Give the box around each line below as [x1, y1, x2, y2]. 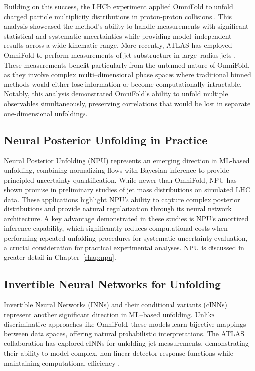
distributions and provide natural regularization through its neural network [4, 204, 232, 214]
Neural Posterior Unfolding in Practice [4, 132, 208, 147]
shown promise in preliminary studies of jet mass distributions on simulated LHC [4, 184, 251, 195]
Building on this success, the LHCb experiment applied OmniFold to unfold [4, 1, 233, 11]
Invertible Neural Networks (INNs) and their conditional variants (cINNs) [4, 299, 228, 310]
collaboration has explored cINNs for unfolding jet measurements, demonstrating [4, 338, 249, 348]
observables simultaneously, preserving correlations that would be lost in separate [4, 98, 251, 108]
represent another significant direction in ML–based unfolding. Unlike [4, 309, 214, 319]
